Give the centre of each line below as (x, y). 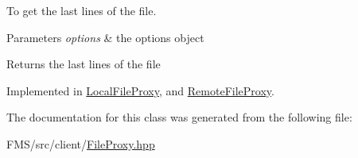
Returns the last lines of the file (84, 64)
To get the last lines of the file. (82, 10)
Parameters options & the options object (105, 37)
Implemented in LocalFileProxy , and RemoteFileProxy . (140, 90)
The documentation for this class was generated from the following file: (179, 117)
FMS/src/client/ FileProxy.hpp (81, 143)
